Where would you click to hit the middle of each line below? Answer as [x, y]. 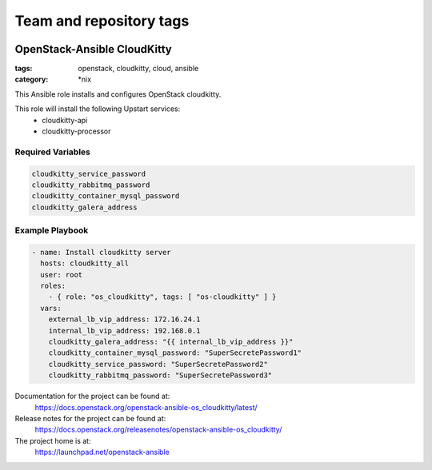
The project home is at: [53, 440]
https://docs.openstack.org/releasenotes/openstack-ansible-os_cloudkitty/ [158, 430]
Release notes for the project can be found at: [90, 418]
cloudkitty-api [65, 120]
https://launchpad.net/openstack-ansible [102, 452]
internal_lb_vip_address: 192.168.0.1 [124, 331]
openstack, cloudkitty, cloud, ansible [138, 69]
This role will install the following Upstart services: [98, 109]
